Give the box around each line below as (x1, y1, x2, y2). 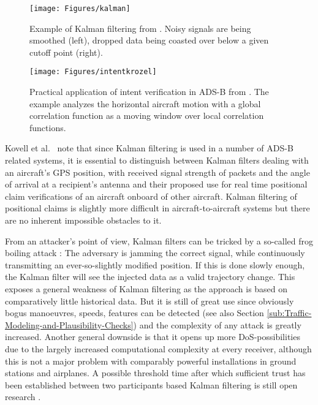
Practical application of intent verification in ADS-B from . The (29, 85, 269, 98)
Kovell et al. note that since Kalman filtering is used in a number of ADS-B (5, 142, 293, 154)
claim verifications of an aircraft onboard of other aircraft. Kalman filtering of (5, 189, 297, 202)
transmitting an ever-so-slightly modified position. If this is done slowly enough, (5, 258, 305, 271)
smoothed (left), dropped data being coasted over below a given (29, 34, 269, 47)
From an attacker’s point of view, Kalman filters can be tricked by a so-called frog (5, 234, 314, 247)
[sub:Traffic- (267, 306, 312, 319)
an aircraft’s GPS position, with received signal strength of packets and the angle (5, 165, 310, 178)
